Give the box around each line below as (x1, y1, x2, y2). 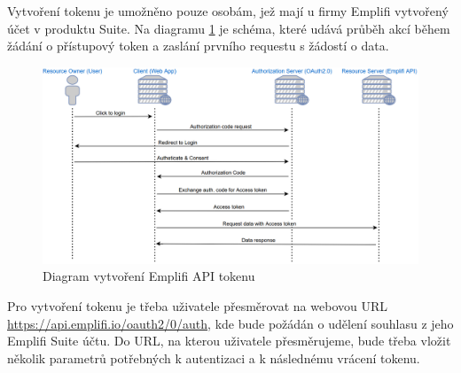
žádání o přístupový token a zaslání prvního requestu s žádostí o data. (7, 36, 389, 55)
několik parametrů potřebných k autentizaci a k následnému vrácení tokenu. (7, 348, 420, 367)
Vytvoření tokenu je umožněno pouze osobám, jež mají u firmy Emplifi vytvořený (7, 2, 449, 19)
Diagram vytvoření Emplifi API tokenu (43, 267, 255, 285)
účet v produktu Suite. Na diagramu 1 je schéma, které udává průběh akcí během (7, 19, 450, 37)
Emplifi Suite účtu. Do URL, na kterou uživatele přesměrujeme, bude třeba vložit (7, 331, 451, 350)
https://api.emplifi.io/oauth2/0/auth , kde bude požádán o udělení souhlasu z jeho (7, 314, 454, 332)
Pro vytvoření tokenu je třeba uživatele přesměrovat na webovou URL (7, 296, 388, 315)
